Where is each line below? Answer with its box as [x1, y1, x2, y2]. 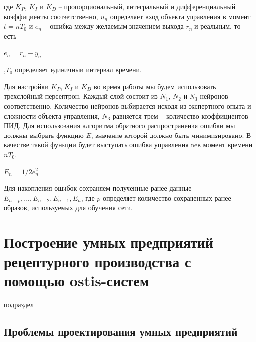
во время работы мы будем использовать [94, 81, 216, 91]
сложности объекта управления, [4, 110, 100, 121]
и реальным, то [194, 21, 241, 31]
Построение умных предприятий [4, 231, 214, 252]
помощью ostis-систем [4, 271, 149, 291]
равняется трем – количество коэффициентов [112, 110, 248, 121]
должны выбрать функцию [4, 130, 84, 140]
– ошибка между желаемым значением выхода [44, 21, 184, 31]
